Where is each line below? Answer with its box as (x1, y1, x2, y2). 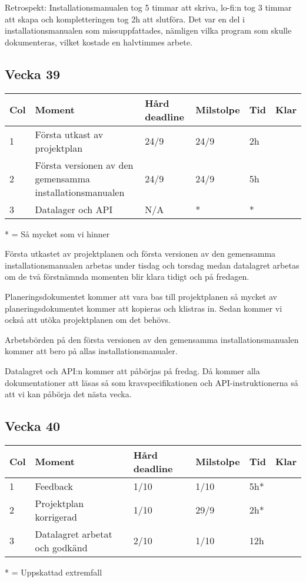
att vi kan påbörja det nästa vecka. (5, 388, 132, 400)
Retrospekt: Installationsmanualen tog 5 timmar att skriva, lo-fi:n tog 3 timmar (5, 1, 292, 13)
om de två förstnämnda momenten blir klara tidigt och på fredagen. (5, 270, 250, 283)
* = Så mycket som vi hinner (5, 227, 110, 240)
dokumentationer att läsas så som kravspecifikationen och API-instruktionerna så (5, 376, 298, 388)
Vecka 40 (5, 417, 61, 435)
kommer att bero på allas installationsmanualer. (5, 345, 178, 357)
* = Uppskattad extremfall (5, 565, 102, 578)
